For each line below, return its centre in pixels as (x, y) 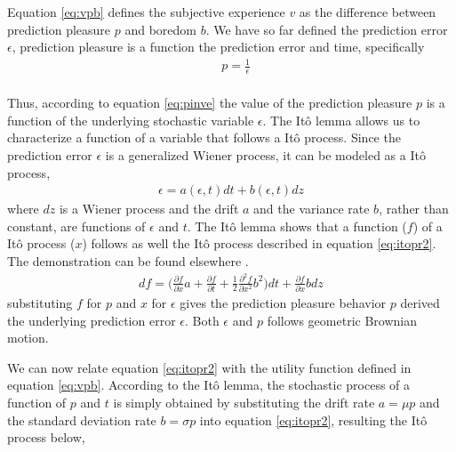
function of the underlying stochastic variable (131, 120)
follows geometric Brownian (342, 320)
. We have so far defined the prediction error (327, 29)
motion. (28, 338)
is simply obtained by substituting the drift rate (244, 402)
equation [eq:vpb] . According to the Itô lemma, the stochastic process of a (209, 385)
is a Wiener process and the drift (149, 209)
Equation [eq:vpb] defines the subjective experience (146, 12)
